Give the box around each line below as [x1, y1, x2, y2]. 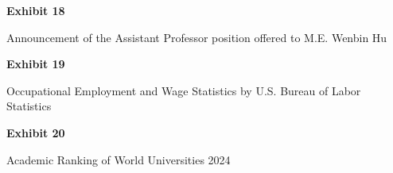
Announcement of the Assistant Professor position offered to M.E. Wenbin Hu [6, 29, 387, 45]
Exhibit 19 [6, 56, 65, 72]
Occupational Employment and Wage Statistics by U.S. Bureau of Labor [6, 82, 361, 98]
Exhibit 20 [6, 124, 65, 140]
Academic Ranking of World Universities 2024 [6, 151, 231, 167]
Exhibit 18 [6, 2, 65, 18]
